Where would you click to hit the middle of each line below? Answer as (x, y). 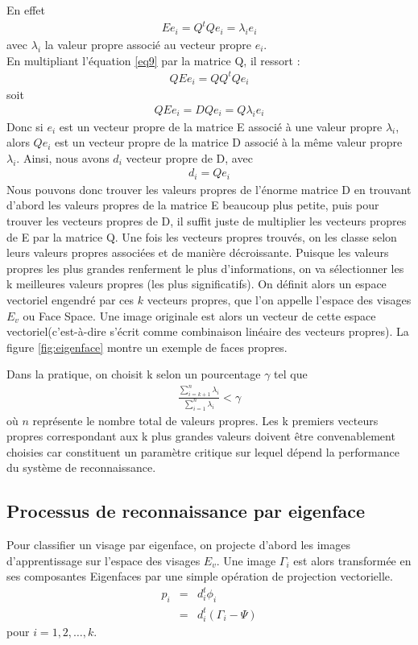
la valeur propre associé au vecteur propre (148, 44)
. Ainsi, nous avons (63, 157)
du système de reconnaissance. (81, 467)
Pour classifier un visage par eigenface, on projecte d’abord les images (178, 545)
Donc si (25, 126)
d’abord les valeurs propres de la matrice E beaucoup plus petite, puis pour (193, 205)
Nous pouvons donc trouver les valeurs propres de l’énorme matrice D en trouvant (209, 189)
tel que (291, 374)
